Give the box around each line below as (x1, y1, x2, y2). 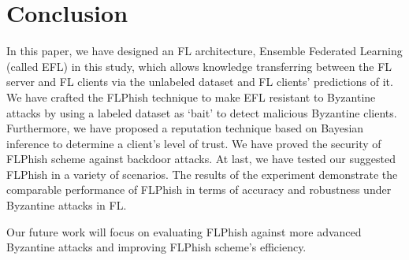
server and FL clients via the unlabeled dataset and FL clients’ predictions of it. (6, 73, 393, 90)
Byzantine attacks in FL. (6, 197, 127, 214)
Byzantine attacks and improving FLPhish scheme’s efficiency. (6, 239, 307, 255)
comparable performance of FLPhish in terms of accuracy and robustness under (6, 181, 392, 198)
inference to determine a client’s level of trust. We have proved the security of (6, 135, 381, 151)
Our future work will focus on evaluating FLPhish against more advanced (6, 223, 362, 240)
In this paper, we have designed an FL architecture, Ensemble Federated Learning (6, 43, 403, 59)
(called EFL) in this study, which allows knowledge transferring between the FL (6, 58, 392, 74)
